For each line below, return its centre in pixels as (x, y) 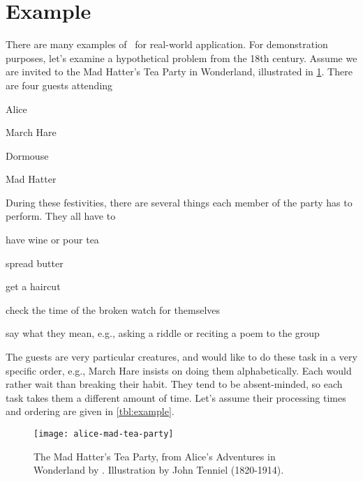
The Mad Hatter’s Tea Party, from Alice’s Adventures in (155, 456)
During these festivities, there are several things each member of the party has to (179, 202)
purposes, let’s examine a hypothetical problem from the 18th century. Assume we (181, 58)
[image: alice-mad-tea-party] (104, 434)
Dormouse (27, 155)
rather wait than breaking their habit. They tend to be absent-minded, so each (174, 384)
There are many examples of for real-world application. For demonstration (167, 44)
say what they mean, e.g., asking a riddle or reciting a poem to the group (163, 333)
